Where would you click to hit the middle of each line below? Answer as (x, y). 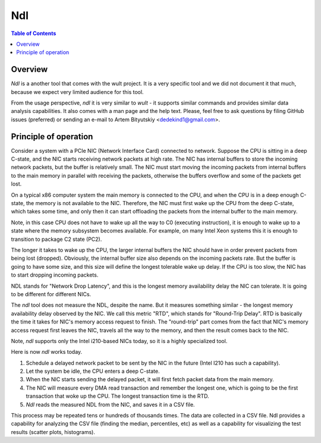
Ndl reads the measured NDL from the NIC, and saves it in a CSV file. (111, 404)
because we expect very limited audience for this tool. (77, 92)
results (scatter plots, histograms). (53, 432)
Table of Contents (34, 33)
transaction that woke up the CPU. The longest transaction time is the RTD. (117, 396)
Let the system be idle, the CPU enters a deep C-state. (93, 371)
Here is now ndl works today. (47, 352)
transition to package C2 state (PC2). (56, 239)
